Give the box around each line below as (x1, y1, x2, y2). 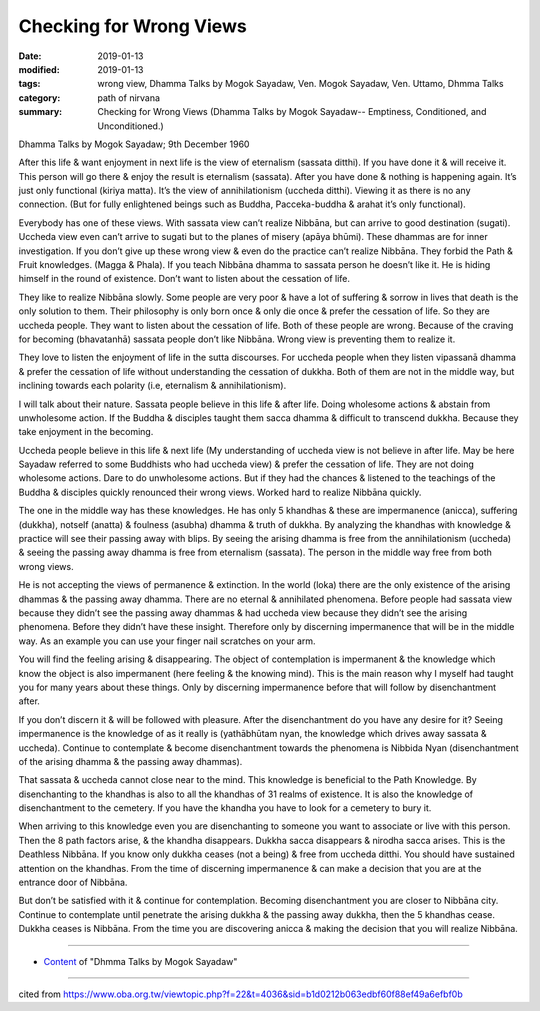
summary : (18, 106, 63, 118)
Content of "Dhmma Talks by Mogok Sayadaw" (43, 955, 238, 967)
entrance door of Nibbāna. (18, 876, 128, 889)
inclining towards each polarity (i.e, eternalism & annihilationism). (18, 380, 287, 392)
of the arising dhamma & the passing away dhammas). (18, 755, 243, 767)
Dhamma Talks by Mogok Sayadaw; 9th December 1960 (18, 138, 250, 150)
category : (18, 91, 61, 104)
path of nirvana (97, 91, 160, 104)
